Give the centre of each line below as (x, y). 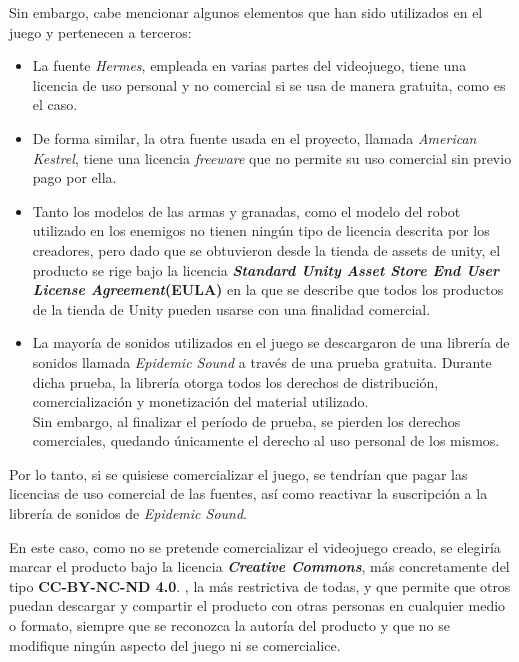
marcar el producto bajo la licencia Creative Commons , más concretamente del (259, 566)
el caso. (55, 104)
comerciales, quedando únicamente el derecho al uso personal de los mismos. (266, 440)
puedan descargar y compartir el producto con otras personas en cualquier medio (257, 605)
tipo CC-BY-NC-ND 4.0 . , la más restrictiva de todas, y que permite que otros (260, 585)
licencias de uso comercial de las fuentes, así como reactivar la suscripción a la (248, 493)
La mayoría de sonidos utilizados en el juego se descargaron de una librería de (271, 342)
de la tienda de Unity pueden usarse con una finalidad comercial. (231, 308)
